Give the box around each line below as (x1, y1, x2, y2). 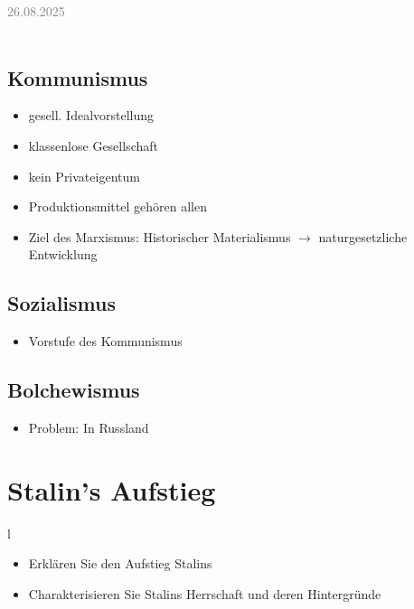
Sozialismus (7, 289, 116, 317)
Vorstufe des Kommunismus (28, 332, 183, 351)
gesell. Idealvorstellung (28, 106, 155, 125)
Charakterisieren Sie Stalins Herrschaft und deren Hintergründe (28, 584, 381, 603)
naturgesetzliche (318, 227, 408, 246)
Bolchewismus (7, 376, 140, 404)
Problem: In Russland (28, 417, 149, 436)
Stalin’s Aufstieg (7, 471, 216, 508)
